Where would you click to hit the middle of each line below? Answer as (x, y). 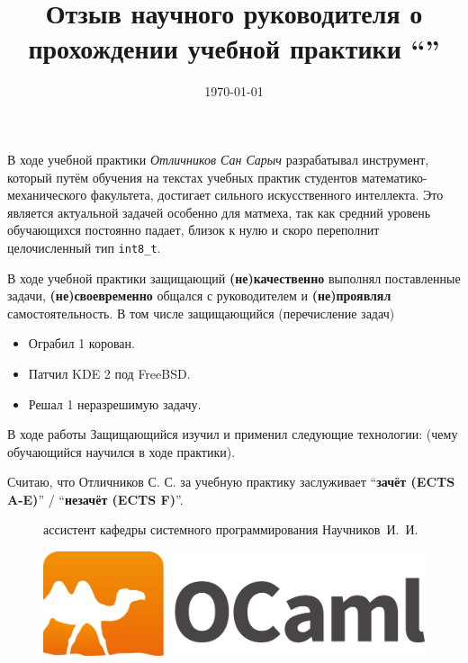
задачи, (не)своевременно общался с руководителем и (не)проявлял (199, 296)
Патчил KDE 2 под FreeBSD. (109, 373)
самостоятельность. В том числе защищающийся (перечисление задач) (201, 313)
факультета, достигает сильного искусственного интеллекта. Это (267, 195)
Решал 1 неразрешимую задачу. (115, 403)
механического (47, 195)
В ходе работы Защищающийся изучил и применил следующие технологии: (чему (233, 434)
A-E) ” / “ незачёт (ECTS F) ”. (95, 499)
